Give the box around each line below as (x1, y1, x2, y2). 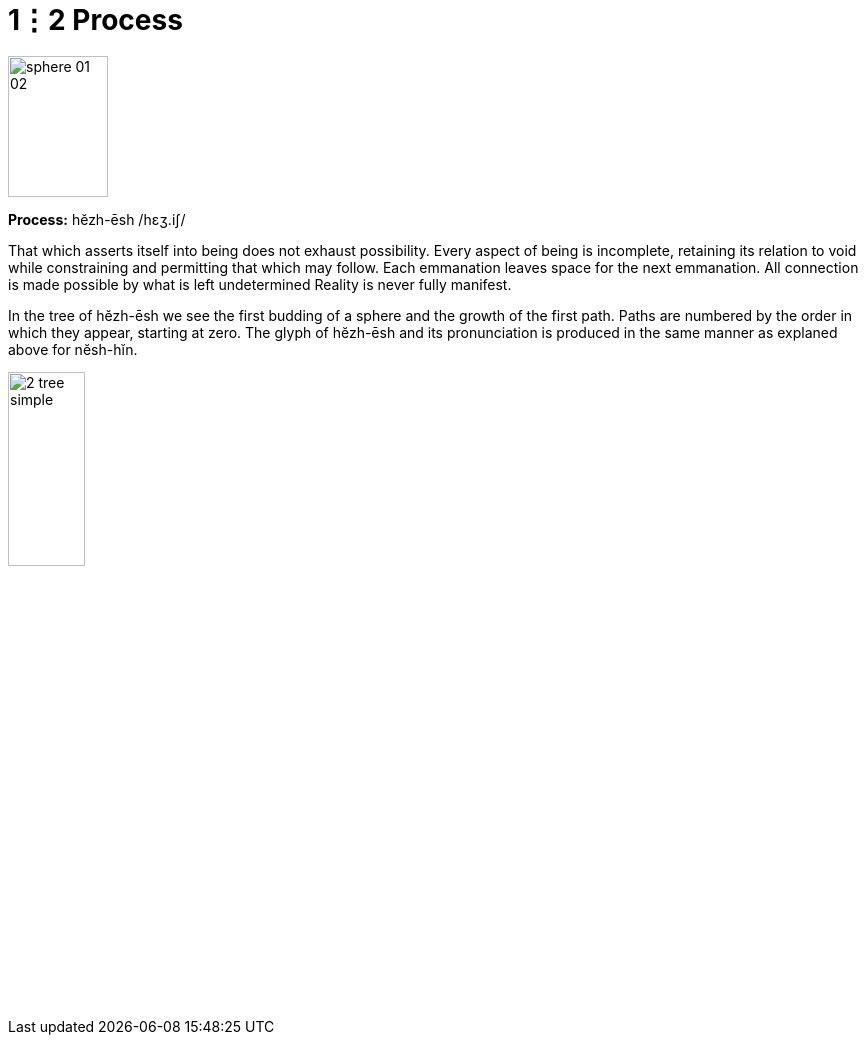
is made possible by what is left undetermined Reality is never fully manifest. (8, 276, 512, 294)
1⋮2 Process (8, 3, 183, 37)
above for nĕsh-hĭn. (8, 341, 138, 359)
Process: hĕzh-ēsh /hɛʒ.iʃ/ (8, 211, 186, 229)
